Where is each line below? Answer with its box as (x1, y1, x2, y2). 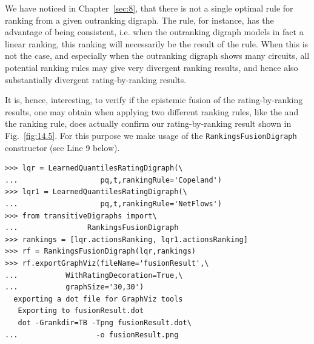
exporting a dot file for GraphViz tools (13, 294, 183, 303)
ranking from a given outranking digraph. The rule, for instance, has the (5, 13, 274, 26)
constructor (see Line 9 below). (5, 141, 120, 153)
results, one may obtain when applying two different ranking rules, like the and (5, 105, 299, 118)
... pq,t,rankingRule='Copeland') (5, 175, 222, 184)
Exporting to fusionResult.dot (18, 306, 144, 315)
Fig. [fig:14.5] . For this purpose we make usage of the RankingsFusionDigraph (5, 129, 297, 141)
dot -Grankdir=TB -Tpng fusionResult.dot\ (18, 318, 192, 327)
